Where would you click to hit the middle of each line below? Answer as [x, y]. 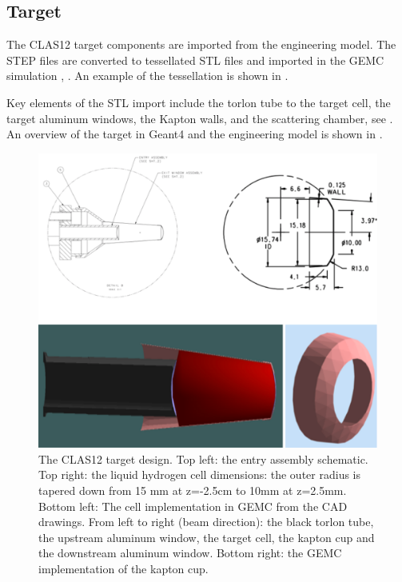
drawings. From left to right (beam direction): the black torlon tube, [206, 522]
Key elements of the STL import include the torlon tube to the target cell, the [199, 102]
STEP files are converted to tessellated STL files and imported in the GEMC [195, 60]
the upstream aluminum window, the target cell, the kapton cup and [207, 537]
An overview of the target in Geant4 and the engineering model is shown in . [195, 134]
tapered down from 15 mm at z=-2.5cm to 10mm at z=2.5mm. [193, 490]
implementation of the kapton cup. [123, 569]
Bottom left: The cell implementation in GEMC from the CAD [193, 506]
